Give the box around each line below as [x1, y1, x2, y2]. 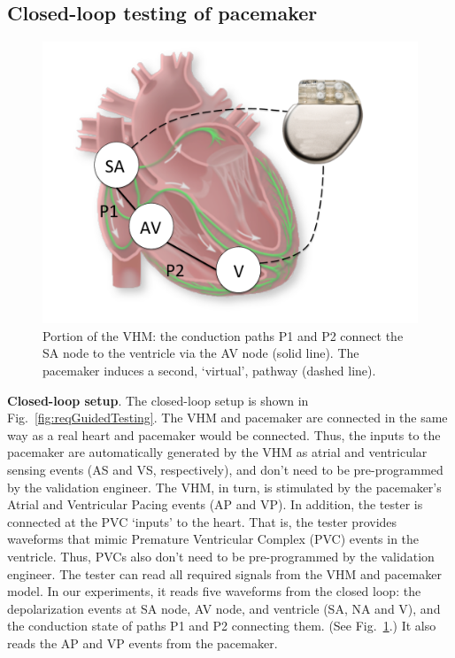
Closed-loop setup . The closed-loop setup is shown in [7, 391, 309, 409]
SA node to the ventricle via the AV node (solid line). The [42, 344, 359, 362]
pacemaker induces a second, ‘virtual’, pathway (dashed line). [42, 360, 376, 379]
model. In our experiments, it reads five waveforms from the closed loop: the [7, 582, 421, 600]
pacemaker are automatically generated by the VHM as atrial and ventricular [7, 443, 428, 461]
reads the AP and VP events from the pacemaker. [7, 633, 278, 652]
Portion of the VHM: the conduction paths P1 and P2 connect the [42, 326, 404, 344]
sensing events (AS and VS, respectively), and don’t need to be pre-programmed [7, 460, 443, 478]
